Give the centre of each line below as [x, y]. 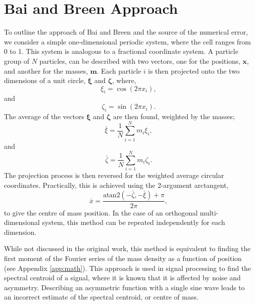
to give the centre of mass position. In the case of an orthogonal [101, 212]
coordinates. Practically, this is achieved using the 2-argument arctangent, [116, 185]
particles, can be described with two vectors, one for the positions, [140, 61]
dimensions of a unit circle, [45, 80]
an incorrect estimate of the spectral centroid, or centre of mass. [101, 297]
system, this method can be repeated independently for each [134, 222]
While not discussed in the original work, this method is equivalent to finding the [127, 248]
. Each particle [119, 70]
